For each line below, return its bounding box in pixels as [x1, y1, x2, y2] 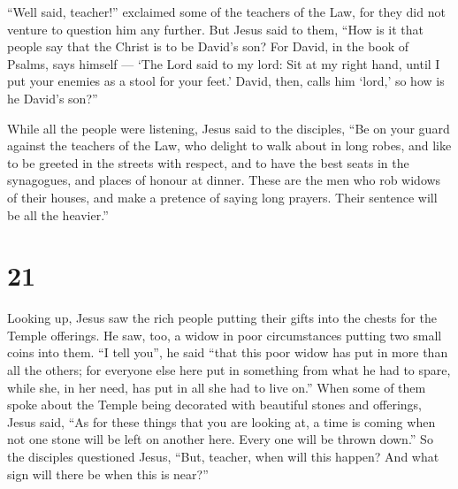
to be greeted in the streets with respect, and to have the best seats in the [7, 153, 409, 172]
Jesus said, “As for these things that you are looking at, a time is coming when [7, 412, 436, 431]
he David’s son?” [7, 88, 98, 107]
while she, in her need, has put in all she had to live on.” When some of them [7, 378, 426, 396]
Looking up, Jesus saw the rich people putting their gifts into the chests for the [7, 309, 437, 327]
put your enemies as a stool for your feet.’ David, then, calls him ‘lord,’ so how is [7, 72, 445, 90]
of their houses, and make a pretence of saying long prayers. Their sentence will [7, 187, 438, 206]
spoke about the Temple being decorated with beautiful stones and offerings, [7, 395, 423, 414]
